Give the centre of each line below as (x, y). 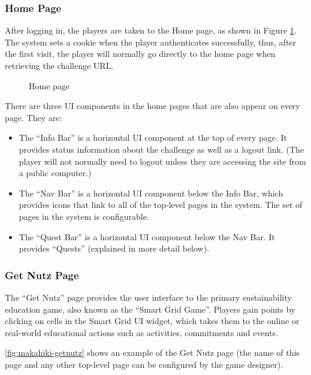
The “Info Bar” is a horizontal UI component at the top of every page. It (153, 137)
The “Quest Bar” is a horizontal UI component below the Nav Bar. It (147, 236)
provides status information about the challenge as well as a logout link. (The (161, 149)
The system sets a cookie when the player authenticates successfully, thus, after (151, 42)
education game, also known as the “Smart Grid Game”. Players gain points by (150, 309)
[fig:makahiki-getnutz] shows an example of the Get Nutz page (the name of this (152, 353)
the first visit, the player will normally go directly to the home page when (140, 54)
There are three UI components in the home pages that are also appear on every (153, 106)
